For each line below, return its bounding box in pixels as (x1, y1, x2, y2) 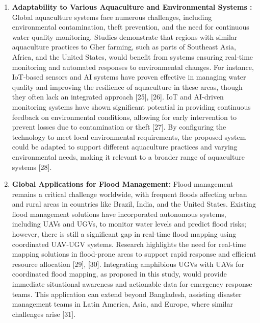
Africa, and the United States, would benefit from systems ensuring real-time (12, 51, 253, 62)
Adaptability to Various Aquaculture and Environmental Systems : (12, 2, 252, 12)
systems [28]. (12, 161, 52, 172)
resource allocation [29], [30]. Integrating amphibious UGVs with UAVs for (12, 258, 245, 269)
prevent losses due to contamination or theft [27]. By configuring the (12, 121, 226, 132)
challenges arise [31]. (12, 308, 76, 319)
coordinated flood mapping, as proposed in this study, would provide (12, 268, 227, 279)
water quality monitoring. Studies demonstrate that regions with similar (12, 31, 238, 42)
